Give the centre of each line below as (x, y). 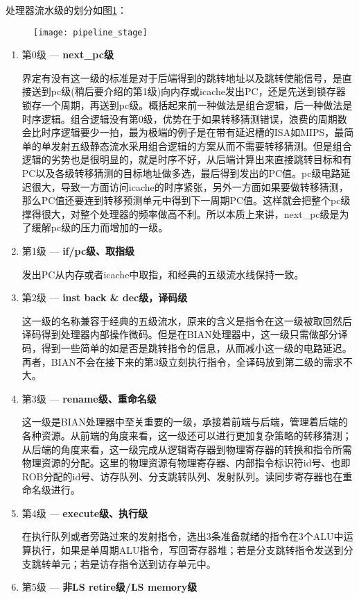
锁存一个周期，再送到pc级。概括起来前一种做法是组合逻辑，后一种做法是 (187, 105)
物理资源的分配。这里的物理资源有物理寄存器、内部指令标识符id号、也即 (186, 463)
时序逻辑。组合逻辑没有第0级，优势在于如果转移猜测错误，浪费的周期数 (184, 118)
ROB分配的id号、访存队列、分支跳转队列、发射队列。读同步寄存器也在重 (187, 476)
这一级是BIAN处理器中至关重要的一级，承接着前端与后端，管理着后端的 (185, 422)
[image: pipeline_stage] (90, 32)
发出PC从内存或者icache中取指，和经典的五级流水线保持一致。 (163, 274)
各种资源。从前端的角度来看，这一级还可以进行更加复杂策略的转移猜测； (187, 435)
